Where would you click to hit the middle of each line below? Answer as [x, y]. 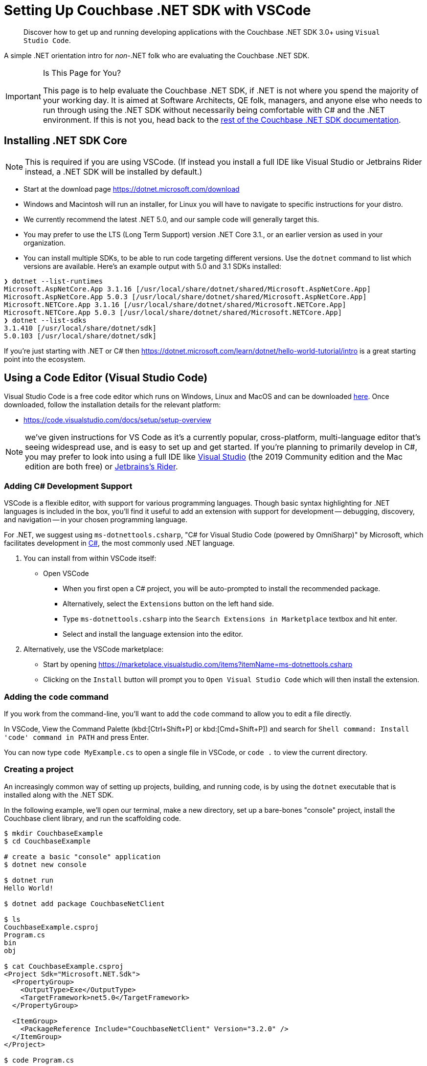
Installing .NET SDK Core [66, 141]
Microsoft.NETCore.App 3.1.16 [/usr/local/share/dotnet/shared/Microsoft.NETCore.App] [175, 304]
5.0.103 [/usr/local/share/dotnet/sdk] [80, 336]
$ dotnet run [29, 880]
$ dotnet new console [45, 864]
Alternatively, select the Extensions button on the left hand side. [168, 604]
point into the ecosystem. [45, 359]
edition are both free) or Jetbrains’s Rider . [101, 467]
